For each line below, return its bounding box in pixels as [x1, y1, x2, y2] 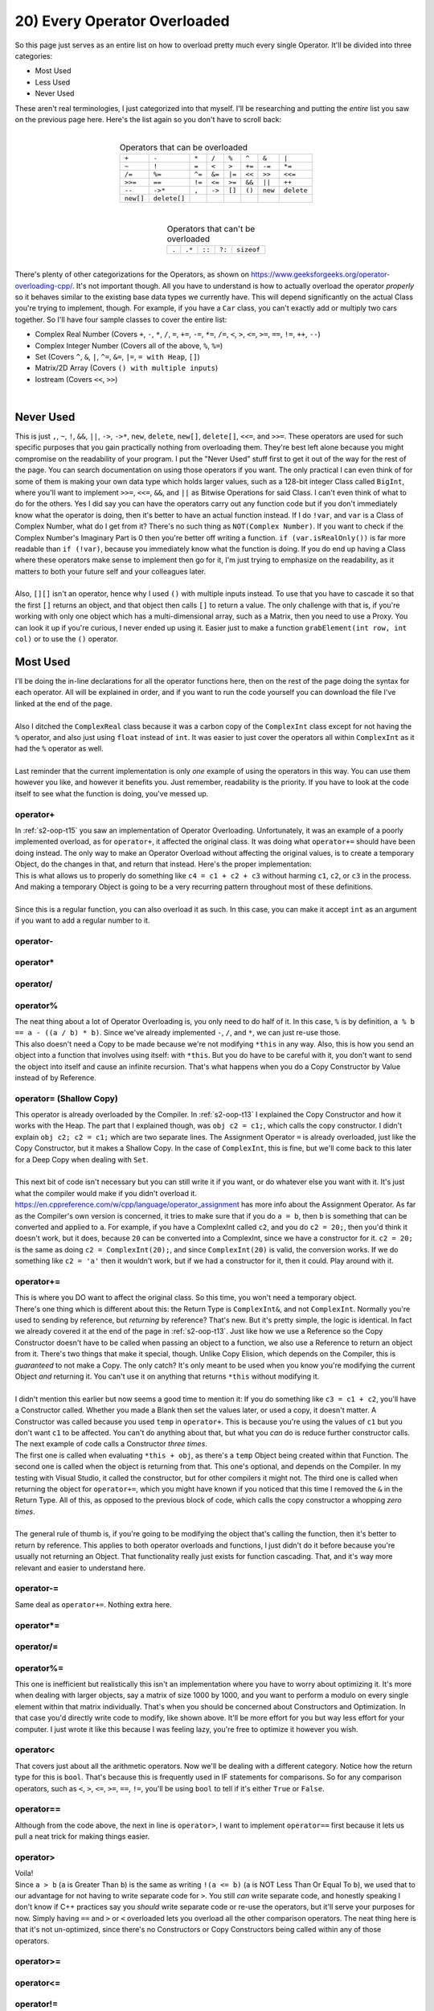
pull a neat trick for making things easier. [14, 1832, 150, 1841]
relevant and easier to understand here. [14, 1563, 146, 1573]
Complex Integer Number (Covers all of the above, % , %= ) [35, 340, 223, 350]
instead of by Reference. [14, 1072, 96, 1082]
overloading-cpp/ [14, 281, 73, 290]
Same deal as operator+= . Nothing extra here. [14, 1599, 172, 1609]
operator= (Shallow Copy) [14, 1092, 118, 1104]
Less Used [35, 77, 71, 87]
